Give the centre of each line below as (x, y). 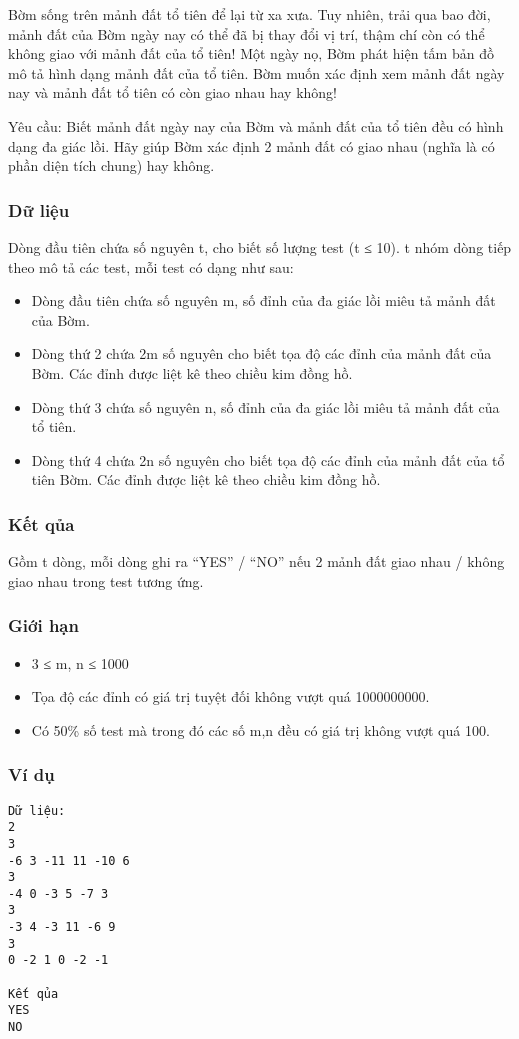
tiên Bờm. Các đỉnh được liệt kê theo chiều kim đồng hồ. (206, 479)
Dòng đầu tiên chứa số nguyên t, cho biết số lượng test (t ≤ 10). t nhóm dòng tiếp (260, 246)
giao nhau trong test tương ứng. (106, 580)
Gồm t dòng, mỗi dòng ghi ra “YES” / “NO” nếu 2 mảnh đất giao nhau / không (256, 561)
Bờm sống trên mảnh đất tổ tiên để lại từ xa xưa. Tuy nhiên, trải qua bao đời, (249, 14)
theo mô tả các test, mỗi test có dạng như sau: (151, 266)
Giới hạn (43, 625)
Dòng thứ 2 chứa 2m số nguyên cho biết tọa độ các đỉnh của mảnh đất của (261, 353)
